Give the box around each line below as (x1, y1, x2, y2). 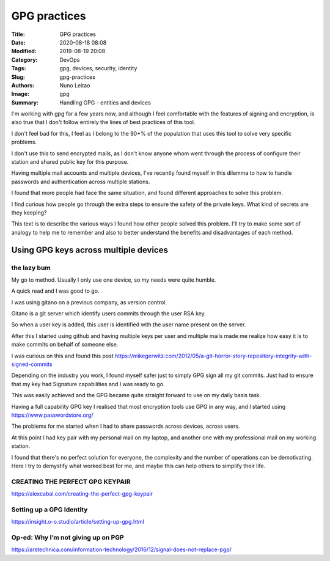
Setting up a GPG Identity (11, 505, 88, 513)
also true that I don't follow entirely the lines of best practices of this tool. (11, 119, 196, 126)
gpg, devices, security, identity (59, 65, 137, 72)
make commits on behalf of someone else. (11, 341, 119, 348)
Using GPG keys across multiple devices (11, 244, 168, 255)
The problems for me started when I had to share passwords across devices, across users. (11, 422, 240, 430)
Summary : (11, 98, 39, 106)
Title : (11, 31, 26, 38)
